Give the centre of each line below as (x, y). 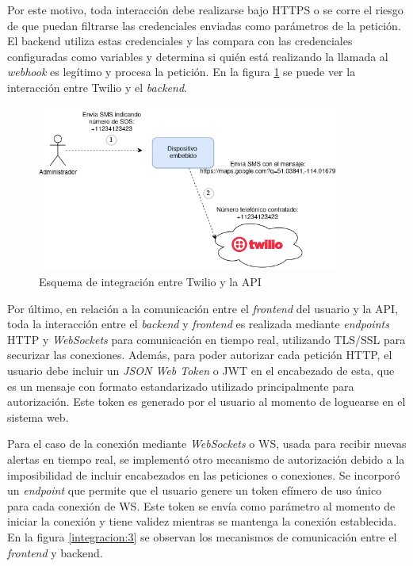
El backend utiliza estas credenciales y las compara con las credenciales (180, 41)
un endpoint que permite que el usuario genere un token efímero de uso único (195, 490)
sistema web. (38, 417)
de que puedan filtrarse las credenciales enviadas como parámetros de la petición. (204, 25)
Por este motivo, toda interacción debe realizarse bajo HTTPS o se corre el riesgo (205, 10)
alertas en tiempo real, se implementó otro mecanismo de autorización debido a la (206, 459)
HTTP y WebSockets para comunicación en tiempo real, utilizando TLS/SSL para (206, 339)
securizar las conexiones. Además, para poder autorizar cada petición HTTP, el (200, 355)
